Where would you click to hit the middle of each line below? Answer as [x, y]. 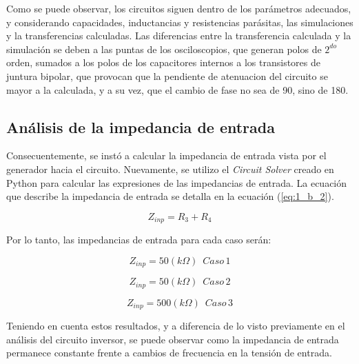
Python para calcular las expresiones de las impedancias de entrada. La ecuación [177, 182]
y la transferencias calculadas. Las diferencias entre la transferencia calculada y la [179, 36]
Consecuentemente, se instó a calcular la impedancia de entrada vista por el [166, 155]
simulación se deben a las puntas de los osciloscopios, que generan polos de [164, 49]
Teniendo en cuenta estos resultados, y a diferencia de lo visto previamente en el [176, 326]
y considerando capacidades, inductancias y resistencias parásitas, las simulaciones [180, 22]
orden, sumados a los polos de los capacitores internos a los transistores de [163, 62]
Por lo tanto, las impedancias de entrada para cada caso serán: [139, 240]
